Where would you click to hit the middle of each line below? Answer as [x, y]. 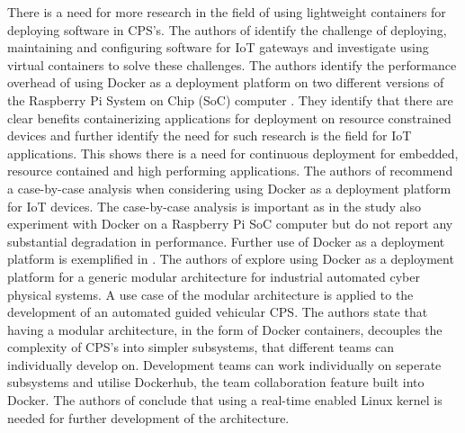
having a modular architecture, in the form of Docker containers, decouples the [225, 329]
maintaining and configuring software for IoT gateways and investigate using [218, 47]
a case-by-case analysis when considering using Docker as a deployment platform [229, 188]
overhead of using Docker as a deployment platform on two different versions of [226, 82]
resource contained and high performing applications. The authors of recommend [230, 171]
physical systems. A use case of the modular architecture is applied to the [210, 294]
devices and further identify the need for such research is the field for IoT [210, 135]
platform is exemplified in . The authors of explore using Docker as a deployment [231, 259]
